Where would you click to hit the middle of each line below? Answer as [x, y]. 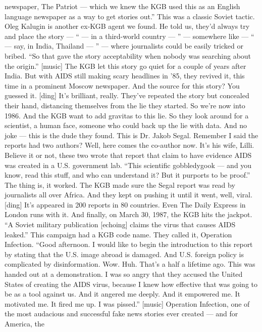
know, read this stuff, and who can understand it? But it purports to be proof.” [127, 175]
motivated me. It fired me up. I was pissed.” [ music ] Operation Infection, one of [127, 303]
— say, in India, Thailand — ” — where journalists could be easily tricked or [124, 46]
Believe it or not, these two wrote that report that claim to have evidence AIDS [128, 155]
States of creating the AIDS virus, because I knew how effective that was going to [131, 284]
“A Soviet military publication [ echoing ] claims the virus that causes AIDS [120, 224]
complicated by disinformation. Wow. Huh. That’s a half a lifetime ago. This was [130, 264]
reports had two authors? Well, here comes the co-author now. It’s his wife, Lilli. [129, 145]
